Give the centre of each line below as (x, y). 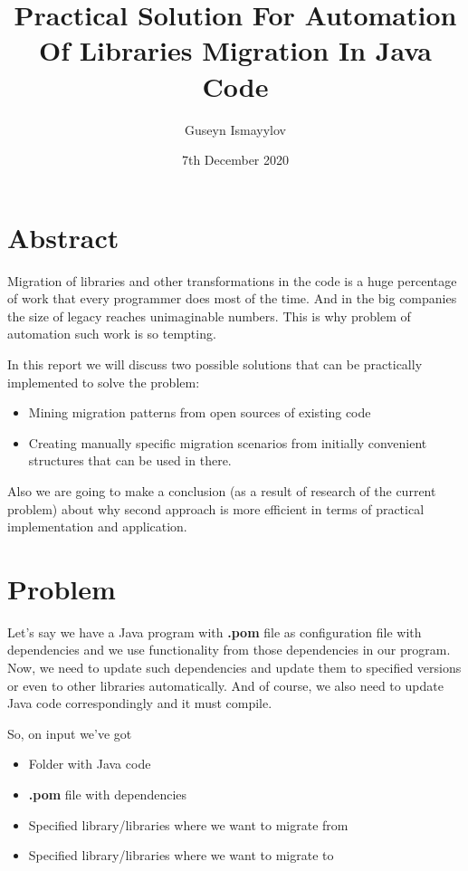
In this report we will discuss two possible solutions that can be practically (215, 364)
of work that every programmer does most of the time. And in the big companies (232, 298)
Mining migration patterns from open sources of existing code (200, 412)
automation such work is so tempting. (112, 334)
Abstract (63, 237)
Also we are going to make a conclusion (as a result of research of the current (222, 490)
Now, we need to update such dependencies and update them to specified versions (234, 668)
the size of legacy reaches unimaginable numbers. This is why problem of (209, 316)
